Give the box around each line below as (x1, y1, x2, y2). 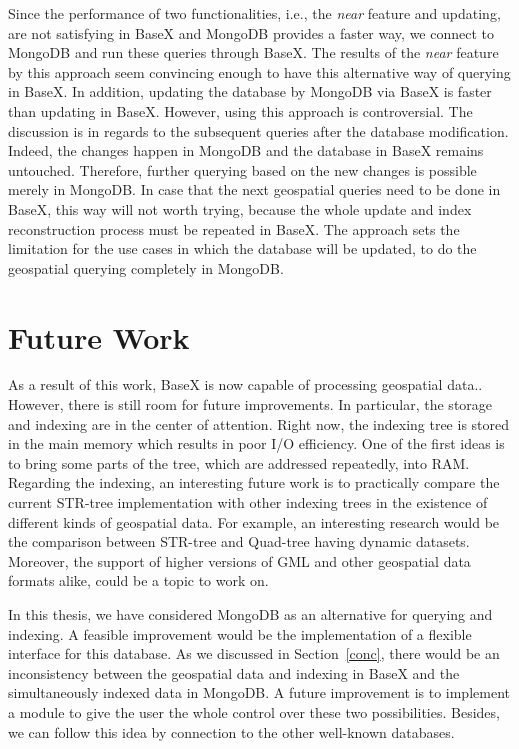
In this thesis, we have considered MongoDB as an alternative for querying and (8, 603, 493, 624)
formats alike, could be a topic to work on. (8, 570, 269, 591)
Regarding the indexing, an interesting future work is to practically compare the (8, 472, 500, 493)
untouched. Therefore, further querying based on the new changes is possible (8, 159, 477, 180)
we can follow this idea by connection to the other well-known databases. (8, 721, 455, 742)
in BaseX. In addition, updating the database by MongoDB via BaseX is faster (8, 81, 492, 102)
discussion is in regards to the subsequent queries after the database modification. (8, 120, 509, 141)
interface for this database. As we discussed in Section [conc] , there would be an (8, 643, 500, 664)
